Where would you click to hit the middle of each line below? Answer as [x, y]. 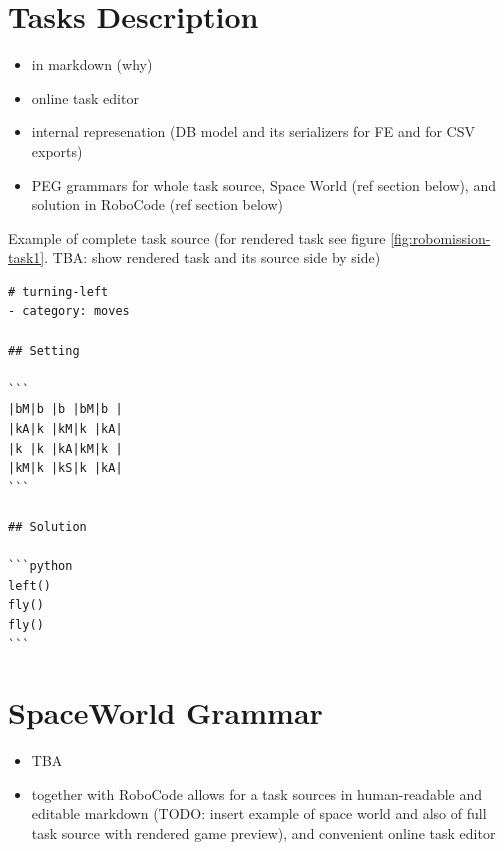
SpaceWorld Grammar [165, 712]
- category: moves [69, 311]
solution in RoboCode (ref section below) [157, 204]
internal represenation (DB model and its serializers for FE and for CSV [253, 131]
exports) [57, 150]
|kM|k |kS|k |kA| [65, 468]
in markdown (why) [92, 64]
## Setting [44, 350]
